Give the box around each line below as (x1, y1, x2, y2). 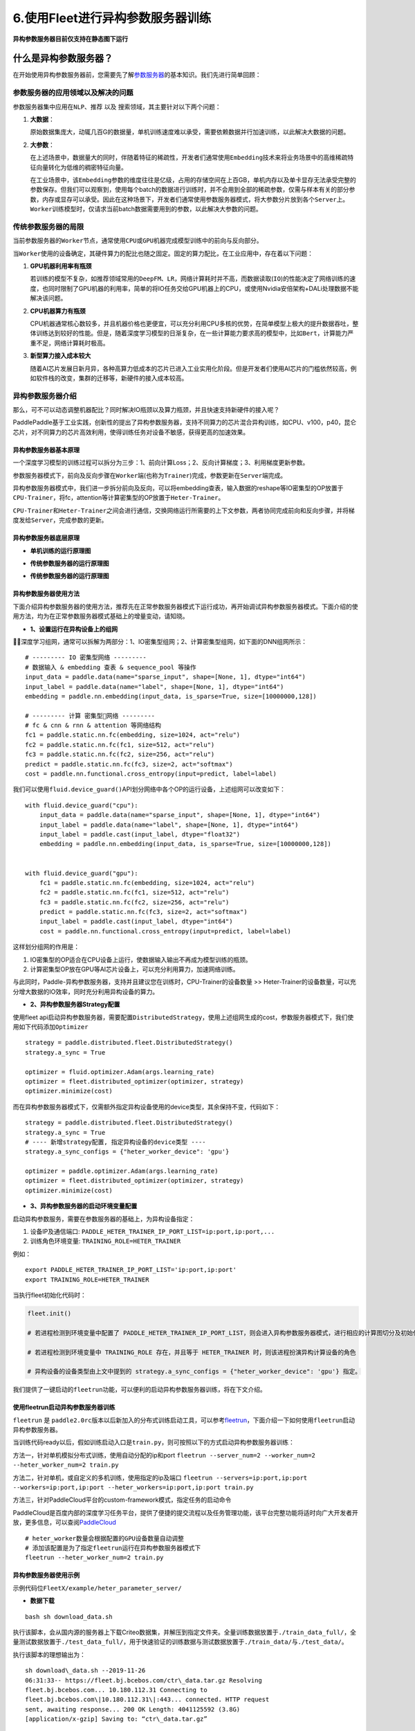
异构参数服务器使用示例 (12, 1571, 80, 1579)
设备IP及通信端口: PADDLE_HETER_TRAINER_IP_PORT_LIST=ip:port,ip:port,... (30, 1228, 275, 1236)
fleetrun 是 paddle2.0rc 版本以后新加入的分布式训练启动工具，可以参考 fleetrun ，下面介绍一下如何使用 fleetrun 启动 (12, 1416, 356, 1424)
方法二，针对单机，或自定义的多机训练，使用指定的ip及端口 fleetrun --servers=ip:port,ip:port (12, 1473, 308, 1482)
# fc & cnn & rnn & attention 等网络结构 (25, 721, 162, 730)
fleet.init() (27, 1309, 72, 1317)
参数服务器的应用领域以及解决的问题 (12, 88, 134, 98)
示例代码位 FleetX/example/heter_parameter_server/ (12, 1584, 183, 1592)
